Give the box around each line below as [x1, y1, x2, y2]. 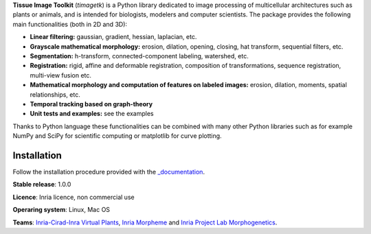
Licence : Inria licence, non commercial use [12, 193, 135, 201]
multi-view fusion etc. [30, 71, 92, 79]
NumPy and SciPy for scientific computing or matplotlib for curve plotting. [12, 132, 223, 140]
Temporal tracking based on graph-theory [30, 100, 153, 108]
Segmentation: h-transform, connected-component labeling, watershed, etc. [30, 51, 249, 60]
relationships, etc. [30, 90, 80, 99]
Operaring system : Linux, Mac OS [12, 206, 110, 214]
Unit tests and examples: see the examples [30, 110, 154, 118]
